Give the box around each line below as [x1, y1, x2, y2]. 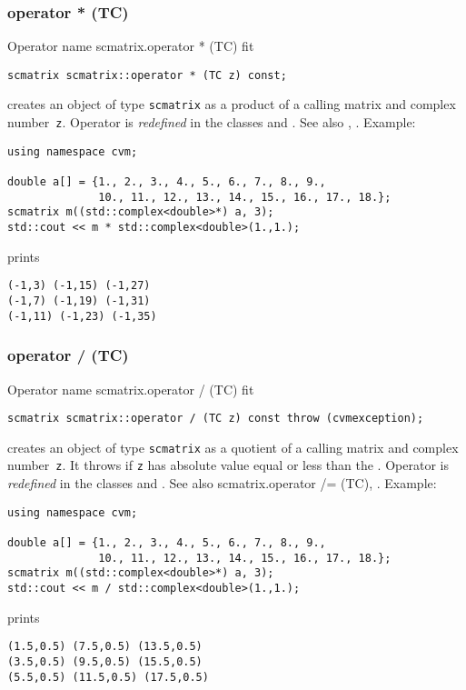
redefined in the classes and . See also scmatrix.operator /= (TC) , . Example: [7, 474, 437, 493]
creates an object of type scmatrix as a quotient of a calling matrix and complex [7, 437, 459, 456]
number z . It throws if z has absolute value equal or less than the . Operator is [7, 455, 449, 475]
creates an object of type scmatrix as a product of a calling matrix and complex [7, 95, 456, 114]
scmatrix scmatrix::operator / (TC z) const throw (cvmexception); [7, 412, 424, 425]
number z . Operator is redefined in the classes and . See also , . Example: [7, 113, 416, 132]
